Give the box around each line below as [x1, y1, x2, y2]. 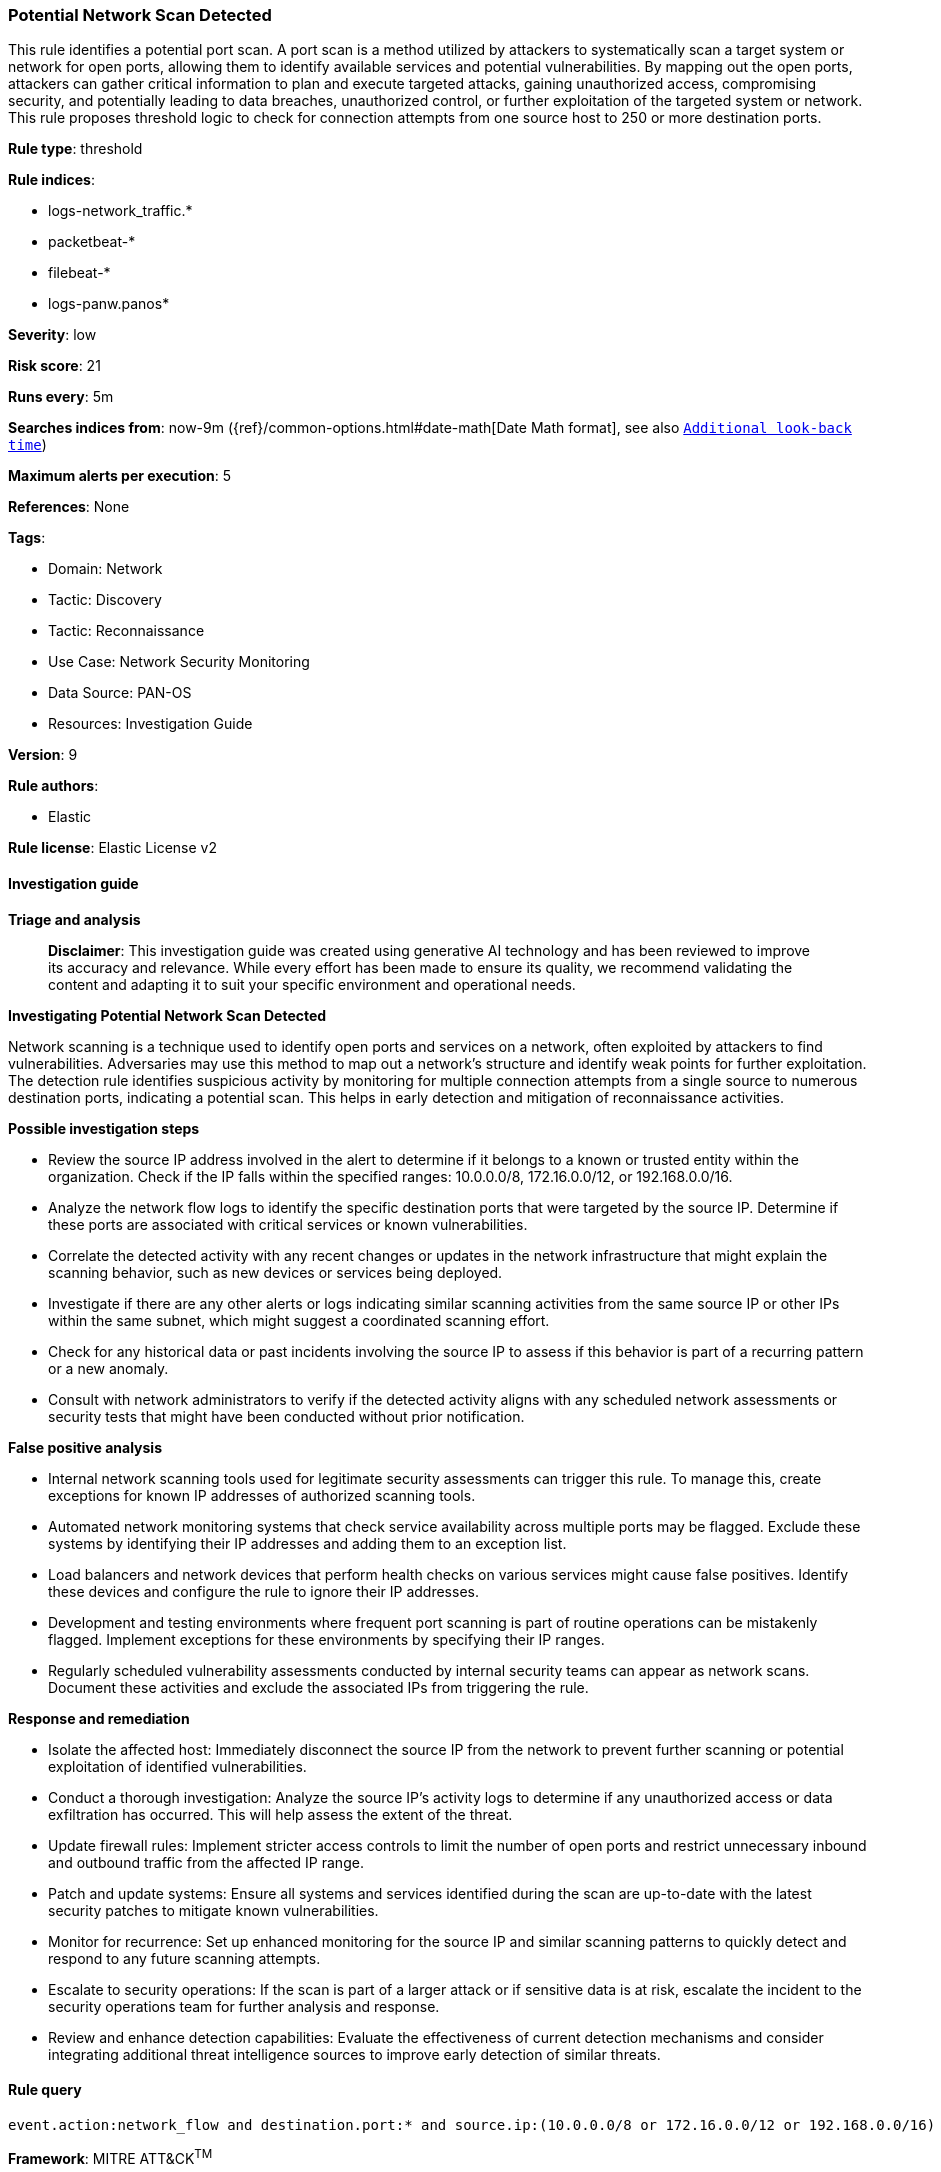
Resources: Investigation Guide [48, 715, 253, 733]
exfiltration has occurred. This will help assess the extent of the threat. [48, 1805, 513, 1823]
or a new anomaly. [48, 1359, 169, 1377]
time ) [8, 436, 47, 454]
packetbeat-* [48, 233, 136, 251]
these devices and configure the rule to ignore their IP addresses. [48, 1582, 479, 1600]
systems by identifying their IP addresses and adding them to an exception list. [48, 1534, 567, 1552]
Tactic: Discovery [48, 591, 162, 609]
